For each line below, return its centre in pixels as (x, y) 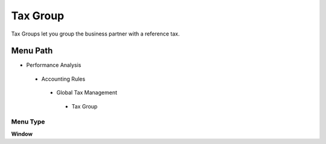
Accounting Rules (63, 79)
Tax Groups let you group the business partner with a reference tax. (95, 34)
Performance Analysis (54, 65)
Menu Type (28, 122)
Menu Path (32, 51)
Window (22, 134)
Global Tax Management (87, 93)
